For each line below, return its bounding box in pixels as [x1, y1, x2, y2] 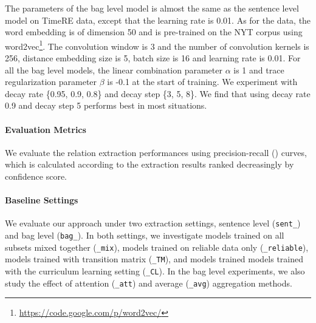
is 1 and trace [233, 63, 284, 76]
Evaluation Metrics [5, 123, 86, 135]
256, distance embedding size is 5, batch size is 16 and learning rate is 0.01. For [5, 52, 301, 64]
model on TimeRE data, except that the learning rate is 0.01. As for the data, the [5, 13, 311, 26]
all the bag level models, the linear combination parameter [5, 63, 222, 76]
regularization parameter [5, 75, 97, 88]
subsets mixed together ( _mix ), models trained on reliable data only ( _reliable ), [5, 240, 309, 253]
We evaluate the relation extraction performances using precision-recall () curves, [5, 146, 307, 158]
